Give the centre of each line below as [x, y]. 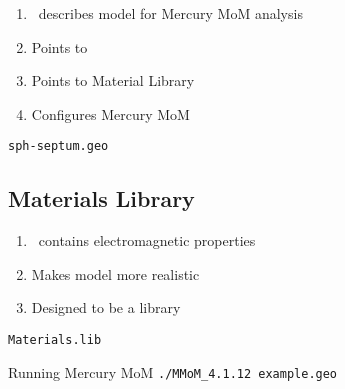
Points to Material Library [113, 80]
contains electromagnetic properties [147, 240]
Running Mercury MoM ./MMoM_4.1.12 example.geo [173, 371]
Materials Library [101, 198]
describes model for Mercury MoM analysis [170, 13]
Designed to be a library [106, 307]
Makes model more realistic [115, 273]
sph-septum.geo [58, 146]
